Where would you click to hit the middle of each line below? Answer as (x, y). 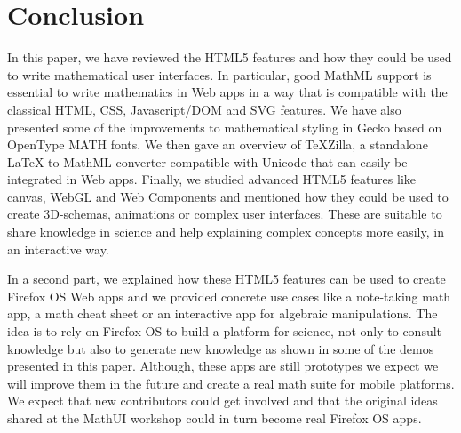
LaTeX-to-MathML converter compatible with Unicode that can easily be (207, 161)
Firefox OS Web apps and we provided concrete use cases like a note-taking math (229, 296)
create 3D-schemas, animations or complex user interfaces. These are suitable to (225, 214)
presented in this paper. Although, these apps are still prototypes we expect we (223, 366)
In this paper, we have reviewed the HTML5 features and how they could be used (230, 57)
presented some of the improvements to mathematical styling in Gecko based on (225, 127)
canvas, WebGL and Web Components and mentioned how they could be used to (228, 196)
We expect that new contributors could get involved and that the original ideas (223, 401)
